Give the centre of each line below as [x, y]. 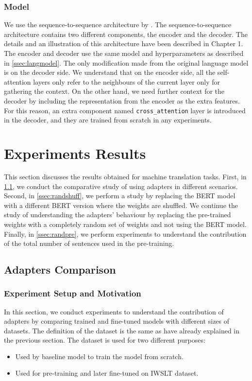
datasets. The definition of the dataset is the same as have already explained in [122, 330]
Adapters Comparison [60, 269]
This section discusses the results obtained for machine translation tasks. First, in [125, 176]
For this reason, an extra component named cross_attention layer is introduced [125, 110]
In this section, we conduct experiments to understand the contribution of [114, 311]
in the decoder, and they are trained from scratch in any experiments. [108, 120]
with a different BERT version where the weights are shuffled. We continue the [121, 205]
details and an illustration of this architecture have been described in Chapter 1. [124, 43]
